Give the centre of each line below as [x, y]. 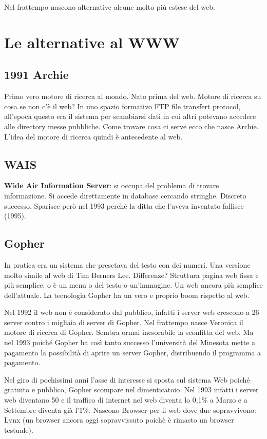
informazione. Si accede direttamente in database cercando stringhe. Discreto [125, 195]
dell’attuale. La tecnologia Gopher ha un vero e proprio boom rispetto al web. [127, 295]
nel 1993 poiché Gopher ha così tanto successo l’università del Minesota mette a [130, 342]
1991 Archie [36, 75]
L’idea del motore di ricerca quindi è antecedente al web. [93, 136]
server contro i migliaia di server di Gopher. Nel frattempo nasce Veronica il [124, 322]
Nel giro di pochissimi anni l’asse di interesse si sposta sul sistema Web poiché [127, 379]
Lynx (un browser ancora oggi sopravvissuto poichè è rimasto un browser [119, 420]
